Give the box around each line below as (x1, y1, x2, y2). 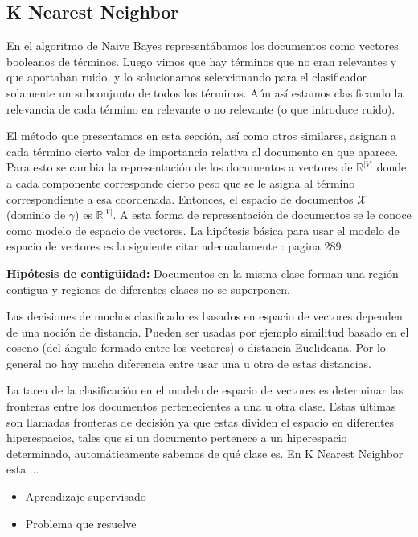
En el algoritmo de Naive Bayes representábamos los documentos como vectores (6, 37, 399, 54)
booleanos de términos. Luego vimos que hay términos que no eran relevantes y (6, 52, 397, 69)
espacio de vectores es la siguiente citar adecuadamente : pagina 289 (6, 238, 342, 254)
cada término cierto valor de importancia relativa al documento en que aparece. (6, 143, 399, 159)
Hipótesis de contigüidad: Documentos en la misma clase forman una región (6, 264, 399, 281)
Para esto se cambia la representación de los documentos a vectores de (6, 159, 353, 176)
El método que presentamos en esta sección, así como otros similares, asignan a (6, 127, 397, 144)
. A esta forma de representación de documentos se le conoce (113, 206, 412, 223)
